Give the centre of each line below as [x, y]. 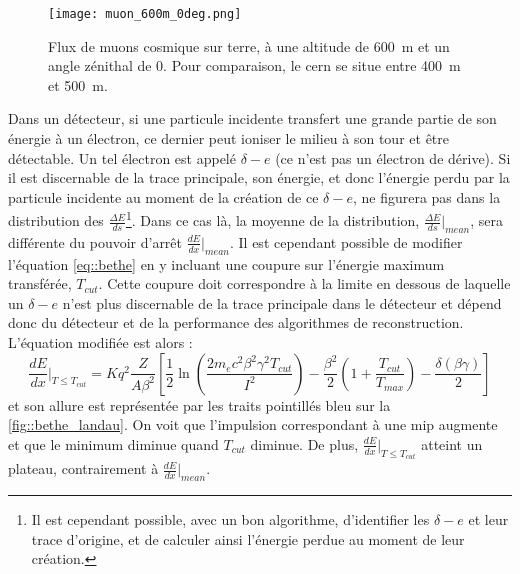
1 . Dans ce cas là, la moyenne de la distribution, [272, 219]
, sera [487, 220]
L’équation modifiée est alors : [100, 342]
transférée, [40, 283]
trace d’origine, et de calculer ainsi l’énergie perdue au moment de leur [248, 538]
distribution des [56, 220]
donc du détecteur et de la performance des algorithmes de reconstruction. [236, 322]
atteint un [452, 443]
